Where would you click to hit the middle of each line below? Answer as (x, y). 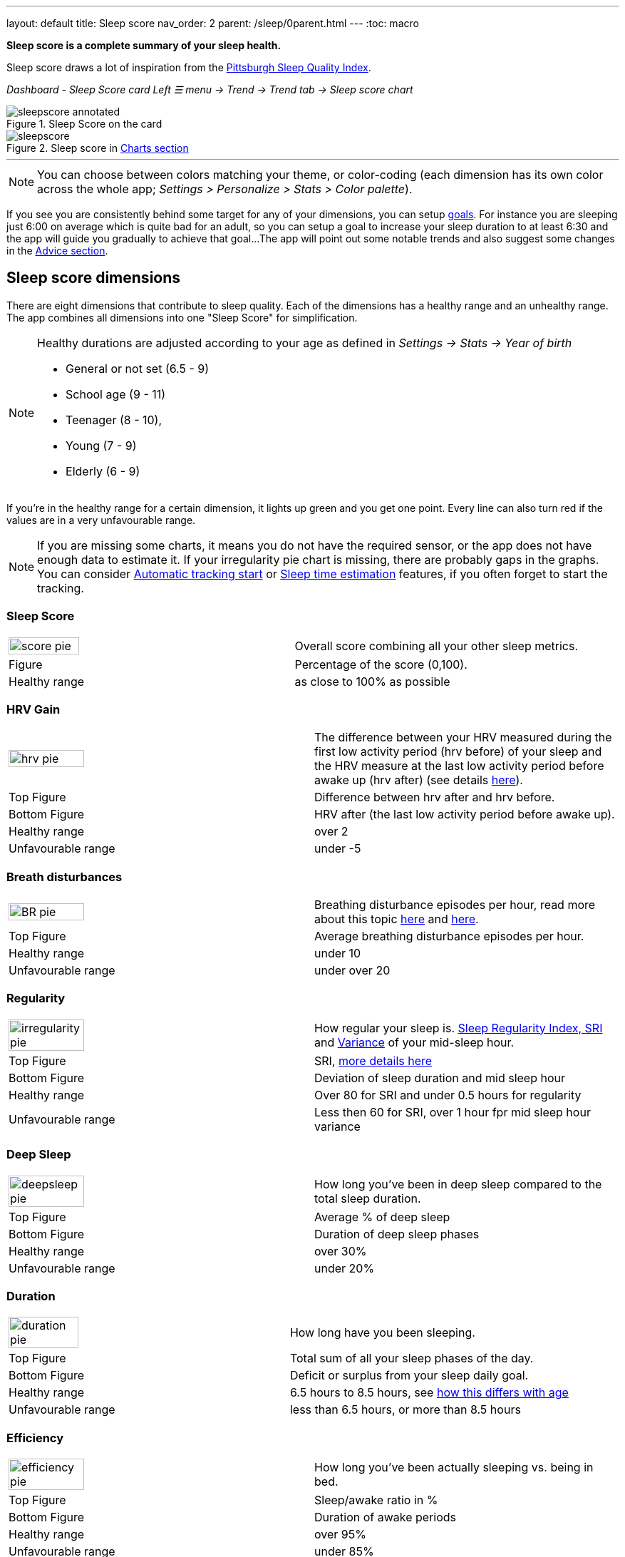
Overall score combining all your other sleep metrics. (437, 646)
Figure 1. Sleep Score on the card (84, 124)
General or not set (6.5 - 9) (138, 368)
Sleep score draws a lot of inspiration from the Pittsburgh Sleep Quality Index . (189, 67)
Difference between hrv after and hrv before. (435, 797)
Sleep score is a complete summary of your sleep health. (144, 45)
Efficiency (35, 1438)
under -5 (338, 849)
